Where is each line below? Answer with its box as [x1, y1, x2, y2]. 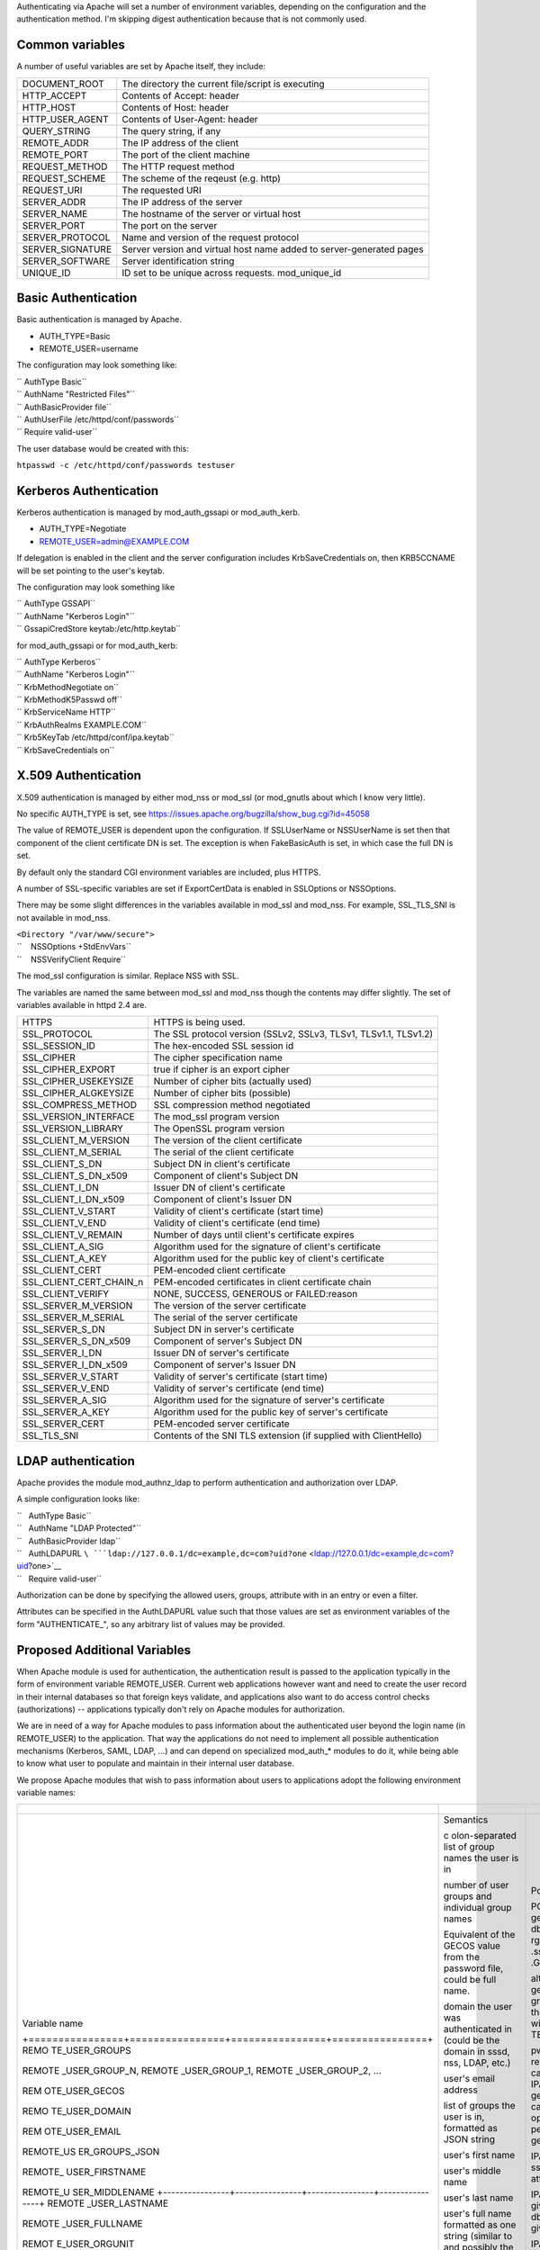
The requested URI [121, 184, 202, 196]
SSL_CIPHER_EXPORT [22, 1063, 116, 1075]
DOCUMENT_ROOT [22, 77, 105, 90]
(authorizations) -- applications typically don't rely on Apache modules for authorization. [16, 1704, 346, 1714]
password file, [443, 1962, 504, 1975]
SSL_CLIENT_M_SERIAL [22, 1146, 122, 1158]
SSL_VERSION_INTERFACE [22, 1111, 135, 1123]
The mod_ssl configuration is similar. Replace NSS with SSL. [16, 970, 239, 981]
